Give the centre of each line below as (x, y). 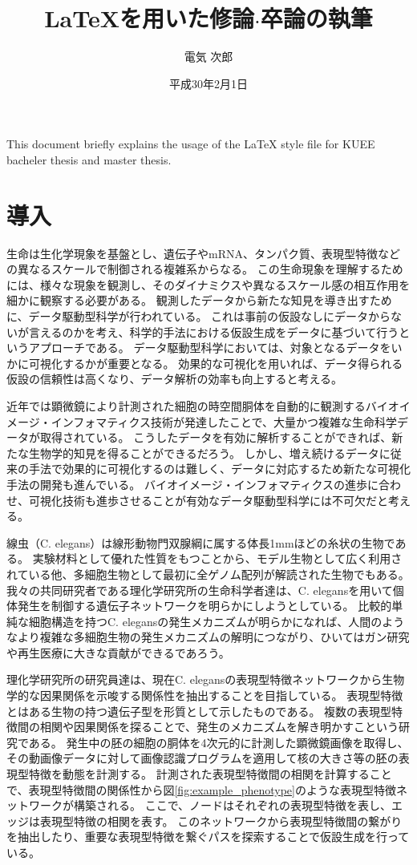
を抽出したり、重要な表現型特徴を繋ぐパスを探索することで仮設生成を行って (208, 837)
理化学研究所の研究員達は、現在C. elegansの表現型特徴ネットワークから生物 (206, 679)
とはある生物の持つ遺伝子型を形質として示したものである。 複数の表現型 (199, 711)
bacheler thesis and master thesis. (89, 159)
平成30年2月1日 (208, 83)
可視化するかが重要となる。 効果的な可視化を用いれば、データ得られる (216, 363)
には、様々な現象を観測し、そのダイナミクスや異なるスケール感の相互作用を (208, 284)
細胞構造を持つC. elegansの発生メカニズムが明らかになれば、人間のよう (217, 621)
